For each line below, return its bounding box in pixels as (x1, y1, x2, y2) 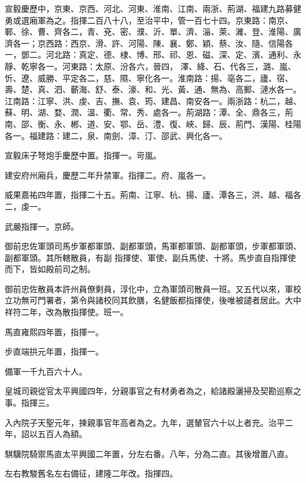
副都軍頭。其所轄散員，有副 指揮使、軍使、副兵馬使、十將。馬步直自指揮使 (5, 251, 296, 263)
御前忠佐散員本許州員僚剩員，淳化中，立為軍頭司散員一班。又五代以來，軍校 (5, 282, 301, 295)
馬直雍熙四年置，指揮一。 (5, 325, 104, 338)
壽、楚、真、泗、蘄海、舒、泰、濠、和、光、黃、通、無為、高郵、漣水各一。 (5, 83, 301, 95)
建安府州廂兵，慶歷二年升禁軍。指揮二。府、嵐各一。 (5, 168, 211, 181)
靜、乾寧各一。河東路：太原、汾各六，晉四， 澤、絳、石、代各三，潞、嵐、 (5, 59, 296, 72)
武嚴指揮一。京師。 (5, 220, 79, 232)
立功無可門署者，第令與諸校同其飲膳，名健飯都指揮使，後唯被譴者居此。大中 (5, 294, 301, 306)
